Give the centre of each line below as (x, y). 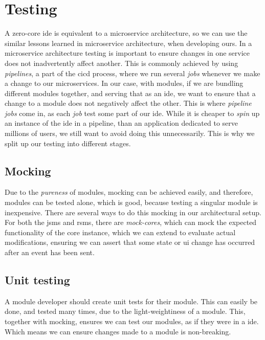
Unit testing (37, 280)
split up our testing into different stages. (68, 143)
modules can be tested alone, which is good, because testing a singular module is (131, 202)
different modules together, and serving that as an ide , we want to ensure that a (130, 93)
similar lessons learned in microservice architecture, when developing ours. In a (128, 43)
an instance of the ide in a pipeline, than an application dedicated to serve (122, 123)
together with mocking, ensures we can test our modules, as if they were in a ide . (132, 321)
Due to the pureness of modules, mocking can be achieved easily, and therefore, (129, 192)
